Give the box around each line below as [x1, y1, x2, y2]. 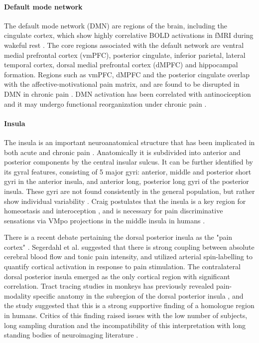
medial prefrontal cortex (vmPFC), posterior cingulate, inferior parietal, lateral [4, 49, 246, 60]
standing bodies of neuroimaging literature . [4, 330, 138, 340]
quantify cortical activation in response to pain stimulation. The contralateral [4, 261, 241, 272]
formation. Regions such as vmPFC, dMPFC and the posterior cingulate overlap [4, 69, 250, 79]
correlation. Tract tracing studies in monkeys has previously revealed [4, 281, 214, 291]
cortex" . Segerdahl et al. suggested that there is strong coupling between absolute [4, 241, 255, 252]
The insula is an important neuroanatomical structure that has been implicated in [4, 137, 255, 147]
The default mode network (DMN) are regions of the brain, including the [4, 20, 228, 30]
